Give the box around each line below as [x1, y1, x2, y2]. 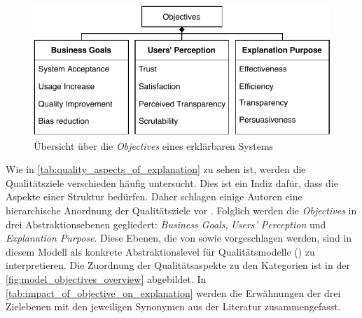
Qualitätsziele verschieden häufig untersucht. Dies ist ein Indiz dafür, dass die [6, 175, 338, 190]
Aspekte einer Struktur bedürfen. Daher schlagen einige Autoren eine [6, 189, 302, 204]
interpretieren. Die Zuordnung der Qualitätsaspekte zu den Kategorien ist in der [6, 258, 350, 272]
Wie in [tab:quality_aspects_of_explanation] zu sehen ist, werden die [6, 162, 306, 177]
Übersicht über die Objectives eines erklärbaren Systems [34, 138, 274, 153]
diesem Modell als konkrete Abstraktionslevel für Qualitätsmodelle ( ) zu [6, 244, 315, 258]
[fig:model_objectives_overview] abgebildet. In [6, 271, 207, 286]
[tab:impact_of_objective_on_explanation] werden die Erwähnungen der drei [6, 285, 341, 300]
